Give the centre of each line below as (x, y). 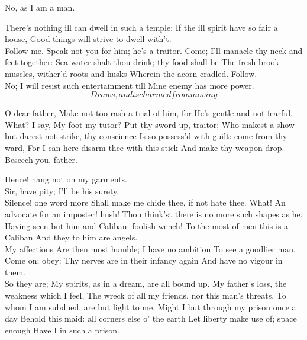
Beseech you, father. (41, 159)
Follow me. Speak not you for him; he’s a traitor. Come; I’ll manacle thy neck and (154, 50)
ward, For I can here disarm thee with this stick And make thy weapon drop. (145, 147)
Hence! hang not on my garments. (66, 179)
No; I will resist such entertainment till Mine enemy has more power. (130, 85)
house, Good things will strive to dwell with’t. (88, 39)
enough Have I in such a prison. (62, 330)
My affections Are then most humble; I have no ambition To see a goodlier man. (150, 248)
